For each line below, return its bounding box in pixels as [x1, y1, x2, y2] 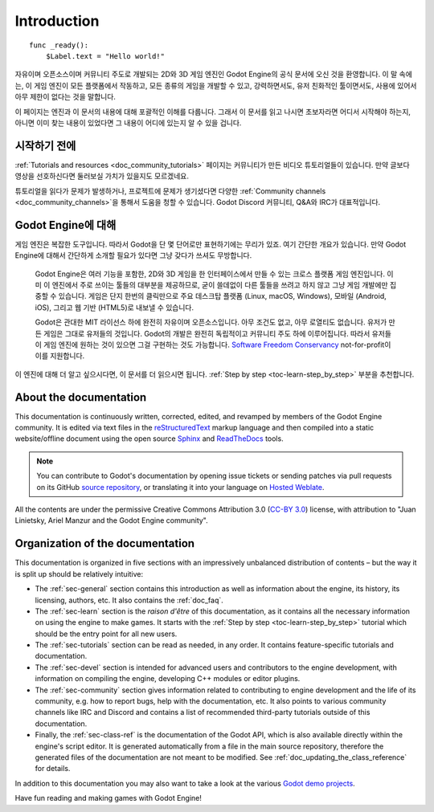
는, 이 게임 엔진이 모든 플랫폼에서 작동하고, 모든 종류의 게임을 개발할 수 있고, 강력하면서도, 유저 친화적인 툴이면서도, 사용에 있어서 [14, 80, 417, 90]
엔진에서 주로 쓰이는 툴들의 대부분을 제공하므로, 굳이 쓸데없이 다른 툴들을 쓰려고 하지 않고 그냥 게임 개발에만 [51, 280, 389, 290]
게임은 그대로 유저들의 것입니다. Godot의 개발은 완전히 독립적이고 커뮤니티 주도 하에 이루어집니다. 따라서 [43, 328, 371, 338]
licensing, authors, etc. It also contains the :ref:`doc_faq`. [35, 595, 224, 605]
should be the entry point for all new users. [35, 629, 178, 639]
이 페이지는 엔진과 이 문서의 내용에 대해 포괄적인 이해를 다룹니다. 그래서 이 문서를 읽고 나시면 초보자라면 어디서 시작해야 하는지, [14, 107, 411, 116]
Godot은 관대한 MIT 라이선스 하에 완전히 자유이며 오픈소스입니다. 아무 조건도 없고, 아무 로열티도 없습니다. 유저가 [35, 317, 387, 327]
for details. [35, 764, 71, 773]
